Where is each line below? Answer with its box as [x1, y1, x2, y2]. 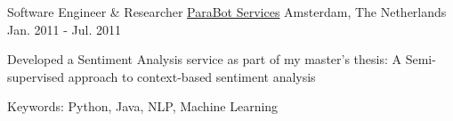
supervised [7, 67, 64, 85]
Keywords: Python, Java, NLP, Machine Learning [7, 97, 279, 116]
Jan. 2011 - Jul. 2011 [7, 20, 121, 38]
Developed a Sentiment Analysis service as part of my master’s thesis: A [7, 50, 402, 69]
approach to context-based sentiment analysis [68, 67, 316, 85]
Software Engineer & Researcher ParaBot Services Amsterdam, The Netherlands [7, 3, 447, 20]
